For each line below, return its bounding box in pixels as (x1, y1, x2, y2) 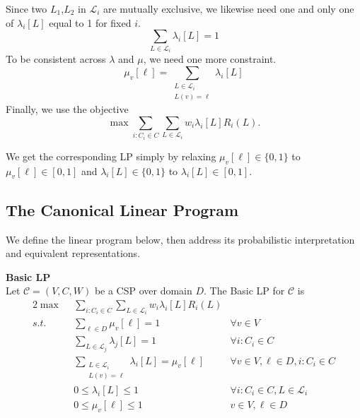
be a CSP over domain (94, 283, 192, 298)
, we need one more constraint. (143, 52, 277, 66)
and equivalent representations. (6, 246, 141, 261)
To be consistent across (6, 52, 106, 66)
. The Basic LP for (204, 283, 285, 298)
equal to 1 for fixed (49, 15, 132, 30)
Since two (6, 1, 47, 16)
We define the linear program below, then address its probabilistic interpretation (6, 232, 355, 246)
